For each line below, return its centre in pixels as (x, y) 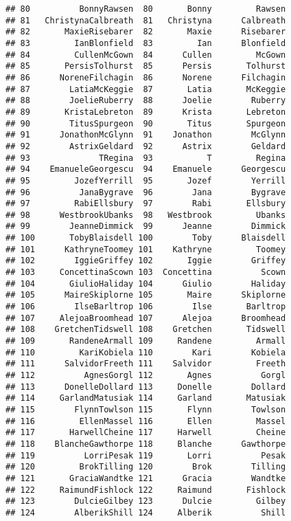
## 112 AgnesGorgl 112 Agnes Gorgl (146, 375)
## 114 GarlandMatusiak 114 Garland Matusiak (146, 398)
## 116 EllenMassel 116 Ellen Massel (146, 421)
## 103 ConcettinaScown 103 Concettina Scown (146, 273)
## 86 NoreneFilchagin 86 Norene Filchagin (146, 77)
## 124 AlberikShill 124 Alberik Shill (146, 512)
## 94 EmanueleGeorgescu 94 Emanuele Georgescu (146, 169)
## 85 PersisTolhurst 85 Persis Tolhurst (146, 66)
